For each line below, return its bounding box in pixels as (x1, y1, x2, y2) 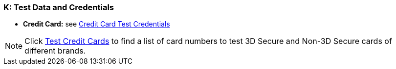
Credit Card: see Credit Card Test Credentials (23, 20, 170, 28)
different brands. (24, 46, 86, 56)
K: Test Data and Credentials (3, 2, 114, 12)
